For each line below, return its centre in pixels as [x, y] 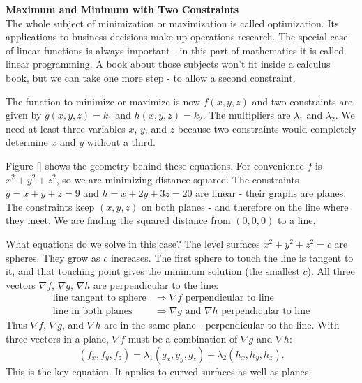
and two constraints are [302, 101]
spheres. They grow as [53, 257]
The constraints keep [50, 206]
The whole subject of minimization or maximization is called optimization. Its [172, 23]
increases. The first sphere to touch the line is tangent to [232, 257]
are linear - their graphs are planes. [271, 193]
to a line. [296, 220]
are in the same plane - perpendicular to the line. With [222, 325]
